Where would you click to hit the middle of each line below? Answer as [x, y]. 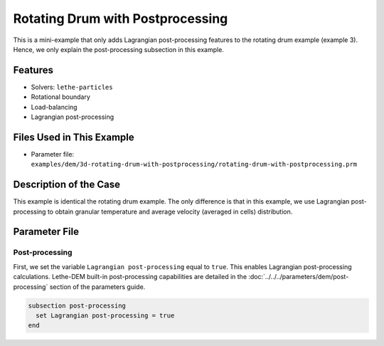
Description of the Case [67, 185]
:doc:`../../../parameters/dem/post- [298, 277]
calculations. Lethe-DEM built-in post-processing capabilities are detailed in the [130, 277]
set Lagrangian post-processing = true [105, 315]
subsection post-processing [77, 305]
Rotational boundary [60, 97]
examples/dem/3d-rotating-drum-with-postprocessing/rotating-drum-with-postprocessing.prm [194, 164]
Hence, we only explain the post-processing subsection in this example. [118, 49]
